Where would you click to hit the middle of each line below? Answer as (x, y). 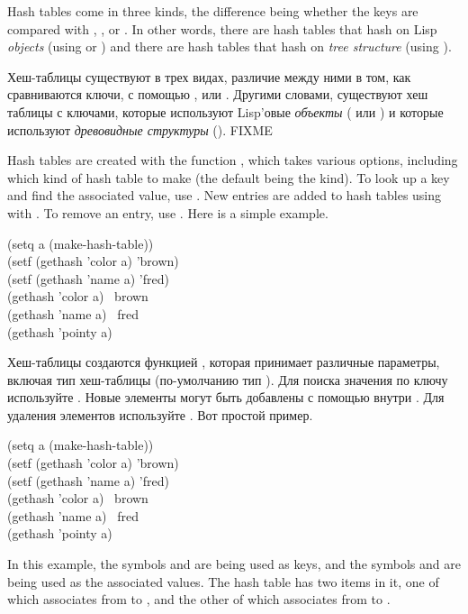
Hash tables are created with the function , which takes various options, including (233, 160)
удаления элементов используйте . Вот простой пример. (160, 414)
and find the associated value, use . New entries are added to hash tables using (225, 195)
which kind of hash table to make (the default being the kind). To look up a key (229, 177)
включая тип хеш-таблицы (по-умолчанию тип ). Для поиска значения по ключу (228, 379)
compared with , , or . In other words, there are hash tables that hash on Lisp (222, 28)
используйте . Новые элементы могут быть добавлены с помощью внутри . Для (226, 397)
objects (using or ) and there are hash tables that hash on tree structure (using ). (229, 46)
